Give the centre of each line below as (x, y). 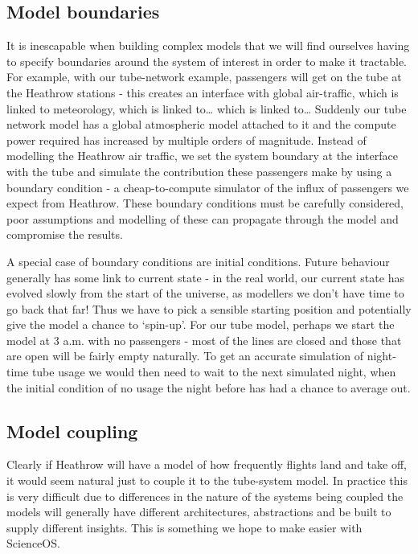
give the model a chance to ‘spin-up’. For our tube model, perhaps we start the (201, 324)
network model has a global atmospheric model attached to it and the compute (201, 124)
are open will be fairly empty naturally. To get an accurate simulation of (185, 356)
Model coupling (72, 431)
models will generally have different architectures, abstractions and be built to (199, 512)
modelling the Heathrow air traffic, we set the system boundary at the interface (202, 156)
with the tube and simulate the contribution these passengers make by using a (199, 171)
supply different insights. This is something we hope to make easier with (184, 527)
